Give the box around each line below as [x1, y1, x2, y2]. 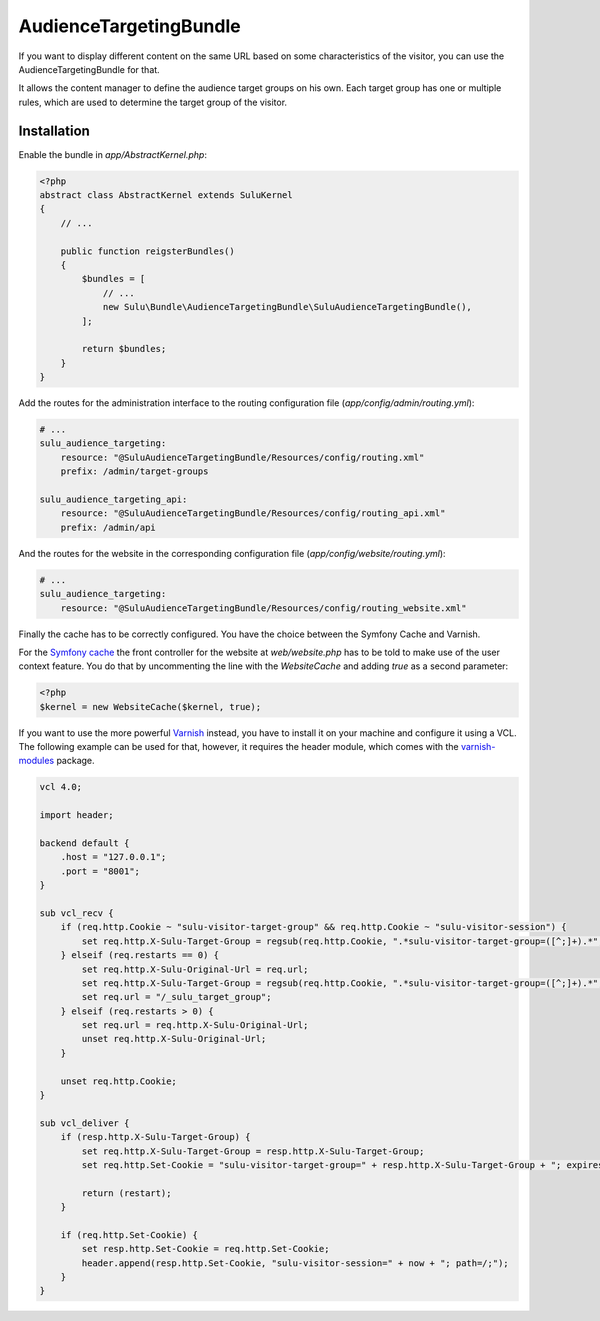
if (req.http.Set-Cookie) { [60, 1229, 199, 1240]
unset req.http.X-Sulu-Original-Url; [81, 1033, 267, 1045]
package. [56, 755, 95, 767]
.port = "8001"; [60, 865, 140, 877]
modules [18, 755, 55, 767]
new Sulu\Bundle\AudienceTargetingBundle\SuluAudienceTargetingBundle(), [102, 301, 472, 313]
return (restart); [81, 1187, 172, 1199]
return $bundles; [81, 343, 167, 355]
